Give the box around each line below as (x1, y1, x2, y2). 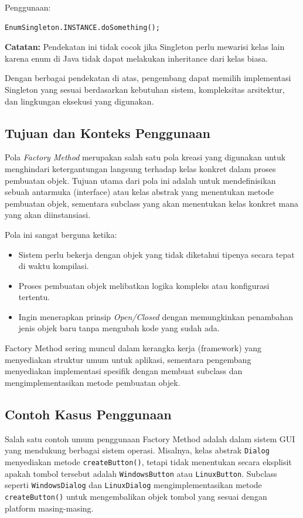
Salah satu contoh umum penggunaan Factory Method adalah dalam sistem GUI (5, 432, 295, 445)
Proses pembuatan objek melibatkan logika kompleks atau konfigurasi (18, 279, 270, 291)
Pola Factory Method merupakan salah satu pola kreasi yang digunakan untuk (5, 151, 286, 163)
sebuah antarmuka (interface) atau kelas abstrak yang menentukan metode (5, 186, 274, 198)
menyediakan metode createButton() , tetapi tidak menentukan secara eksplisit (5, 455, 292, 467)
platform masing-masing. (5, 502, 94, 514)
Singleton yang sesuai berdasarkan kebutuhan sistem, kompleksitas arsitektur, (5, 83, 285, 95)
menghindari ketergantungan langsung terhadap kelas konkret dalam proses (5, 162, 276, 174)
